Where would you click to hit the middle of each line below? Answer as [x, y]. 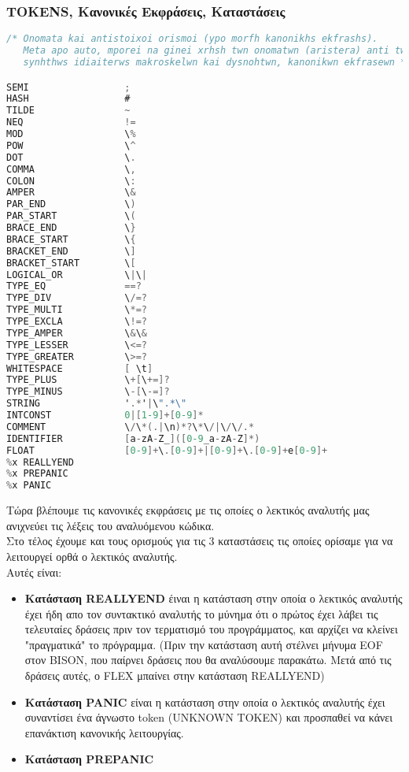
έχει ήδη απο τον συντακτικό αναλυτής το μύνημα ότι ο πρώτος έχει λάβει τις [201, 613]
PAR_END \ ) [71, 204]
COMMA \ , [71, 169]
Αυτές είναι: [34, 572]
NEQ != [71, 122]
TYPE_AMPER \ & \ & [77, 333]
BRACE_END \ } [71, 228]
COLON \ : [71, 181]
